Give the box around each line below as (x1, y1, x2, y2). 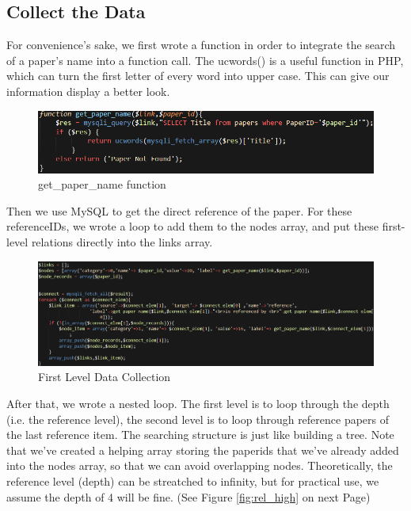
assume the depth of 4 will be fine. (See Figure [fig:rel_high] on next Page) (6, 488, 371, 505)
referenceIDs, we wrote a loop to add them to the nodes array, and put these (6, 218, 379, 235)
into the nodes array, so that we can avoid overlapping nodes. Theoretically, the (6, 457, 393, 474)
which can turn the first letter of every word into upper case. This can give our (6, 67, 390, 84)
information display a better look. (6, 82, 170, 99)
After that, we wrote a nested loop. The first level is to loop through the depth (6, 395, 390, 412)
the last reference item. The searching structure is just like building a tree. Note (6, 426, 394, 443)
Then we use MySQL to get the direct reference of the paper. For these (6, 202, 352, 219)
